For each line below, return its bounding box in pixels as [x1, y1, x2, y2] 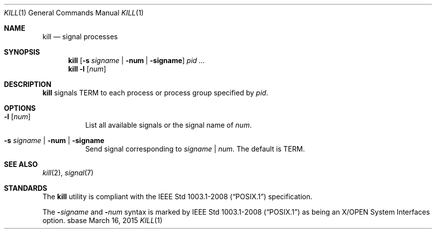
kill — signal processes [42, 32, 118, 41]
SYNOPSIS [4, 48, 40, 56]
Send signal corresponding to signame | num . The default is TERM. [85, 145, 305, 153]
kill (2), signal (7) [42, 168, 94, 177]
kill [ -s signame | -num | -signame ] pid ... [68, 56, 205, 65]
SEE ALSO [4, 160, 38, 168]
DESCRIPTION [4, 80, 52, 88]
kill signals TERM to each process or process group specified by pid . [42, 88, 268, 97]
